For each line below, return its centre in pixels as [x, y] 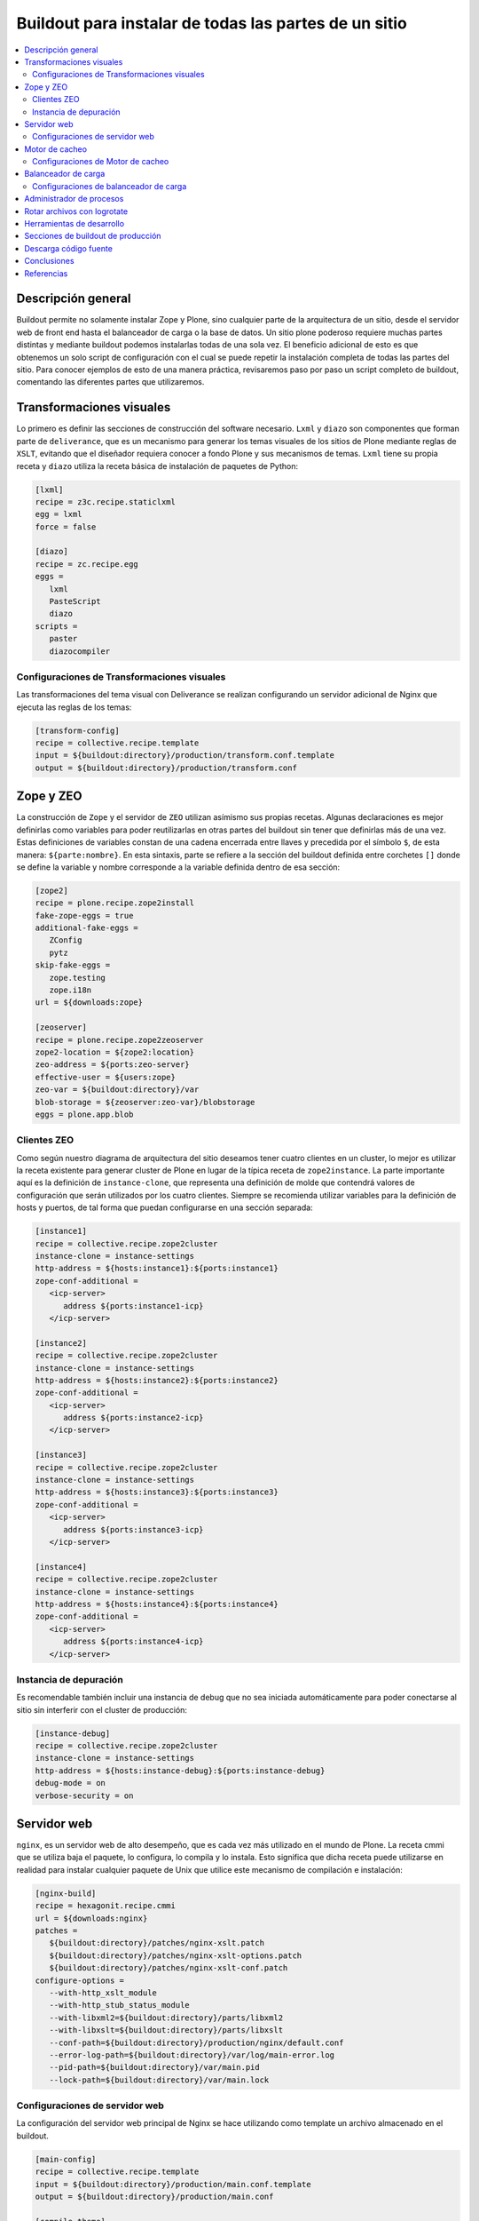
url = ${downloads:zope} [89, 1003]
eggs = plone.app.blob [84, 1114]
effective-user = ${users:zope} [106, 1077]
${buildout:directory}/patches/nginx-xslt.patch [157, 1943]
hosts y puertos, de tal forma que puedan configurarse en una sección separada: [165, 1207]
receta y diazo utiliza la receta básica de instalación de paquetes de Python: [157, 466]
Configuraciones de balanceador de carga [110, 186]
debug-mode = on [71, 1783]
